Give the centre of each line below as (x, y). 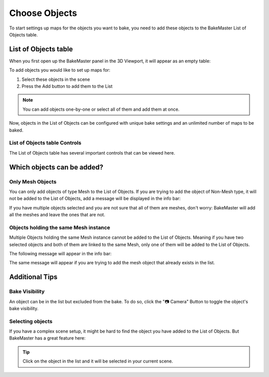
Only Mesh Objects (33, 182)
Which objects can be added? (56, 167)
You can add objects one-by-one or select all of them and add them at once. (101, 109)
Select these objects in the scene (56, 79)
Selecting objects (31, 321)
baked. (16, 130)
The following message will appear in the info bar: (61, 253)
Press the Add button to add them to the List (67, 86)
